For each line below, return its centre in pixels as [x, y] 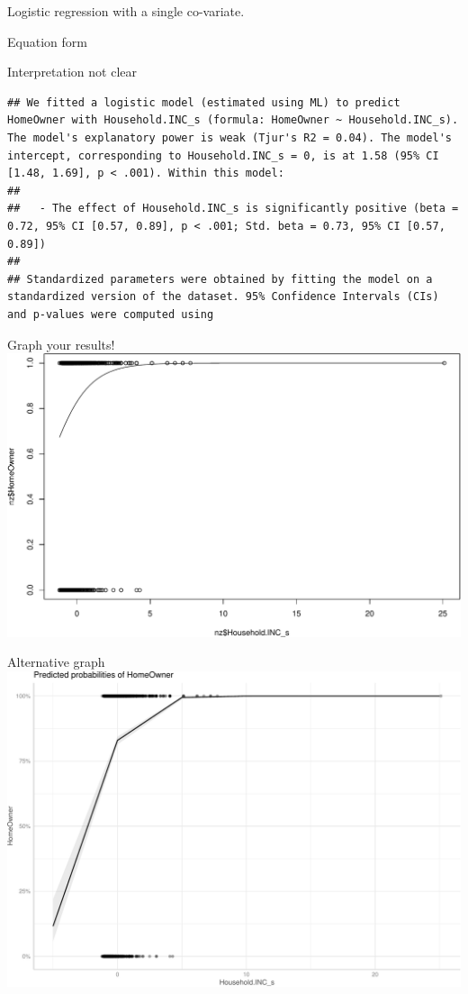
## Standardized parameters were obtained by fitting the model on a [220, 279]
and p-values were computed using [111, 314]
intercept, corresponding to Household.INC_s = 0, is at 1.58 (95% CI [223, 155]
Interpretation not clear [72, 72]
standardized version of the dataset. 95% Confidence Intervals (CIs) [223, 297]
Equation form [47, 41]
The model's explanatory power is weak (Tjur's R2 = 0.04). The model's [229, 137]
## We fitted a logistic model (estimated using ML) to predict [204, 102]
